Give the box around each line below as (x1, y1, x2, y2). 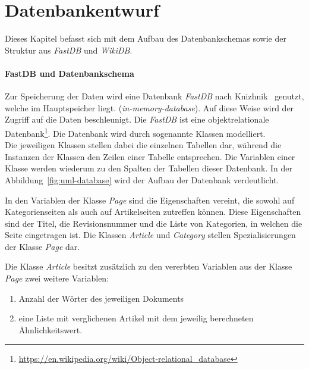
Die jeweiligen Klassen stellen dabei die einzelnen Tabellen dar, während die (5, 139, 282, 151)
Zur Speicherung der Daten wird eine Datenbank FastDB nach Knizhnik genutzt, (5, 90, 304, 102)
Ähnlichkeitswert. (18, 323, 83, 336)
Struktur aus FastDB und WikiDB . (5, 43, 133, 56)
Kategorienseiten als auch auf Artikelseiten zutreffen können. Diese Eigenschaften (5, 205, 301, 218)
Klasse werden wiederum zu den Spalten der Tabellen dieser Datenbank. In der (5, 162, 293, 174)
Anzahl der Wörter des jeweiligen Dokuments (18, 292, 184, 304)
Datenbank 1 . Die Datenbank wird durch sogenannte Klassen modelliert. (5, 125, 266, 139)
